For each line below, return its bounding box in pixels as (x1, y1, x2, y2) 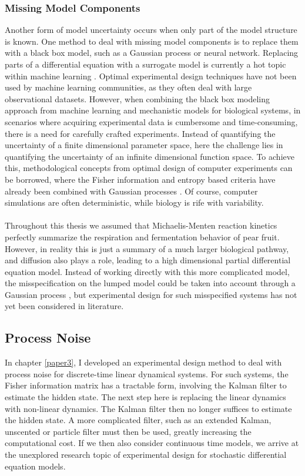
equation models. (5, 460, 66, 472)
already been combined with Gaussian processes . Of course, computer (5, 185, 258, 197)
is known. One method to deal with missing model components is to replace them (5, 35, 299, 47)
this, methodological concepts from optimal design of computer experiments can (5, 162, 293, 174)
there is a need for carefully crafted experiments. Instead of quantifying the (5, 127, 276, 139)
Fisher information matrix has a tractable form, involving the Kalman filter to (5, 379, 287, 391)
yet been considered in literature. (5, 300, 124, 312)
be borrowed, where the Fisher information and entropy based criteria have (5, 173, 276, 185)
